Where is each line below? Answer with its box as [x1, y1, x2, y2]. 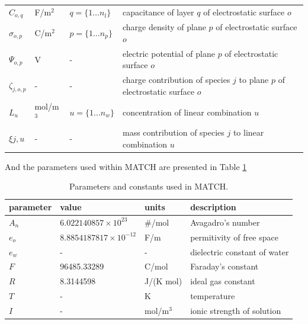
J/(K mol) [144, 275, 182, 287]
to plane [239, 73, 269, 86]
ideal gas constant [190, 275, 255, 287]
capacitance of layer [122, 6, 194, 18]
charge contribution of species [122, 73, 230, 86]
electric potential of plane [122, 47, 215, 59]
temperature [190, 290, 235, 302]
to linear [233, 126, 264, 139]
